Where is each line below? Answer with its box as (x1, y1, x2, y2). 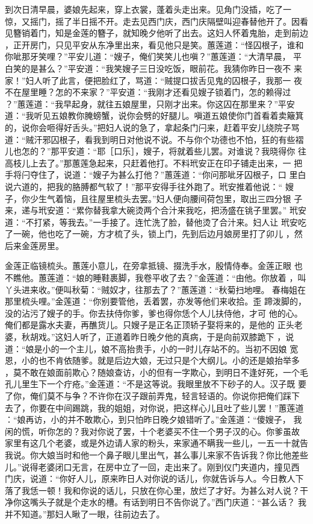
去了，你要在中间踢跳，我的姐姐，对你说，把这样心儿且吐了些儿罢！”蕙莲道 (5, 401, 304, 414)
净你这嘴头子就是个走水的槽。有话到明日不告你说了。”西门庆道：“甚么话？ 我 (5, 496, 306, 508)
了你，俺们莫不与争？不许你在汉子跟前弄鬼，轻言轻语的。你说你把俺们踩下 (5, 390, 300, 402)
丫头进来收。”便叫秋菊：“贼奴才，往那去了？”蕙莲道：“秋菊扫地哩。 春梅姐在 (5, 283, 306, 295)
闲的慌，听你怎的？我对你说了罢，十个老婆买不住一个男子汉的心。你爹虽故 (5, 425, 300, 437)
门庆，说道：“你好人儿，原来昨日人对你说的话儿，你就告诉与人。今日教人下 (5, 472, 304, 485)
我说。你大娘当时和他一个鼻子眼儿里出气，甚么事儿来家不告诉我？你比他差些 (5, 448, 308, 461)
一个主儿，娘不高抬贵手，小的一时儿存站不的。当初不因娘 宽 (59, 342, 299, 355)
